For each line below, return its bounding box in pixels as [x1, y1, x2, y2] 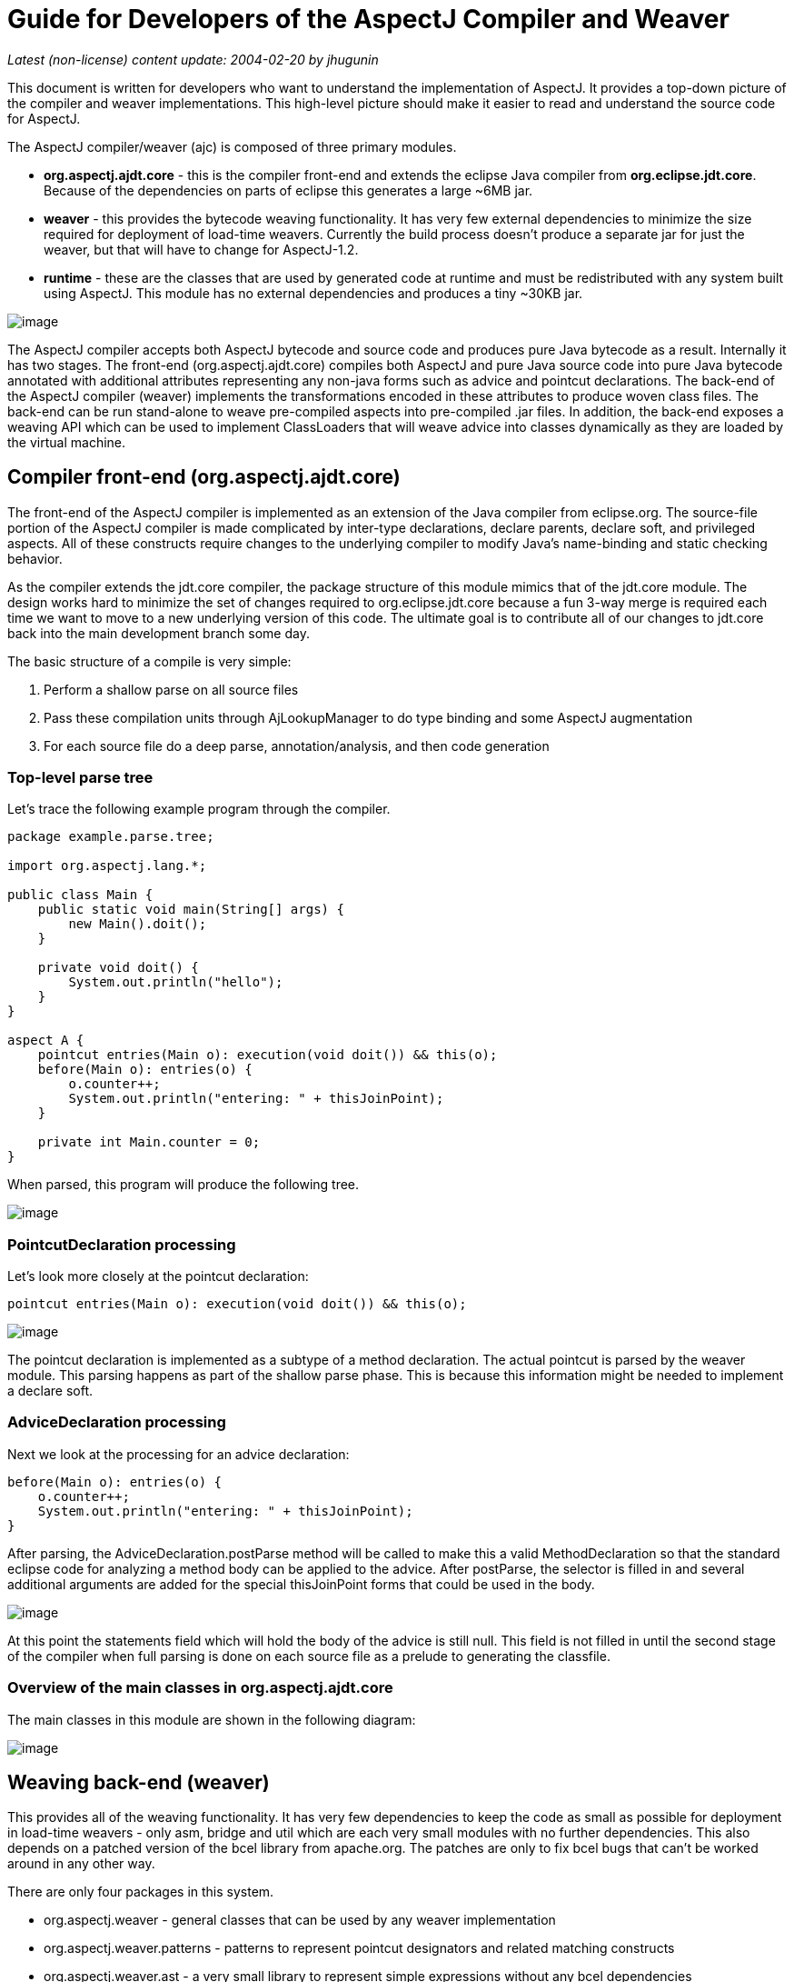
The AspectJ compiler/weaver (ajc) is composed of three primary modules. [7, 138, 457, 155]
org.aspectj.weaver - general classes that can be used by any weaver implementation [44, 1912, 556, 1928]
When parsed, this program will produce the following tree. [7, 1176, 360, 1193]
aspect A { [7, 1033, 84, 1048]
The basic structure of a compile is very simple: [7, 653, 292, 669]
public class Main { [7, 887, 154, 903]
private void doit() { [37, 960, 199, 976]
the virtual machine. [7, 434, 126, 450]
